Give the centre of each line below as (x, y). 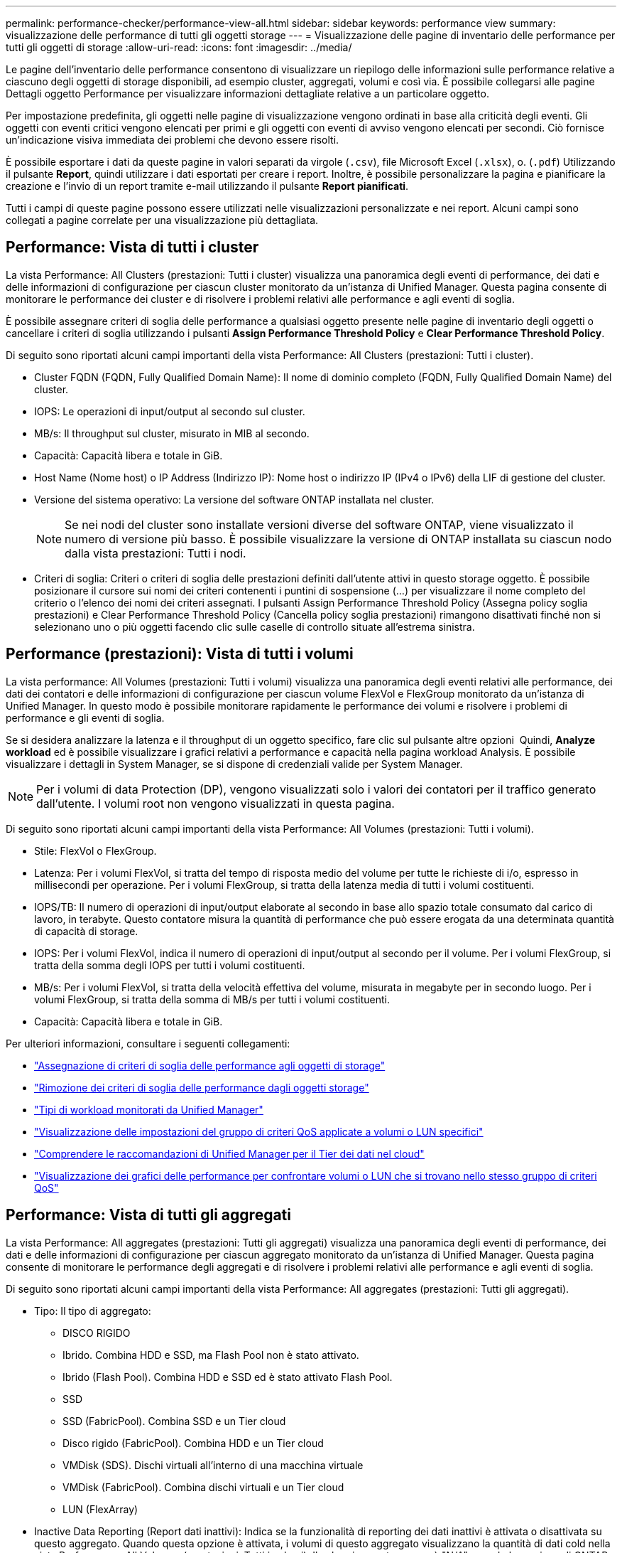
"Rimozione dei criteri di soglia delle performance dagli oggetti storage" (202, 1087)
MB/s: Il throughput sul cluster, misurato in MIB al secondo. (172, 433)
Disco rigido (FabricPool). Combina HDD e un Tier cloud (193, 1443)
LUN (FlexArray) (100, 1509)
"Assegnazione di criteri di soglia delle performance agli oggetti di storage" (210, 1065)
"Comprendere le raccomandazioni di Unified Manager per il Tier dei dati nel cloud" (229, 1153)
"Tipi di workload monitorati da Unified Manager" (149, 1109)
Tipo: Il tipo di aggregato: (93, 1311)
